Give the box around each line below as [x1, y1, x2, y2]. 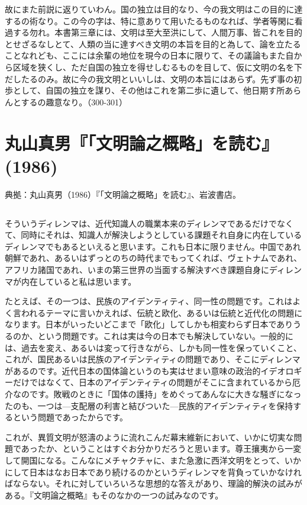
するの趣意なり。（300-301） [21, 95, 127, 108]
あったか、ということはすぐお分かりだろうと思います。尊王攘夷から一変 [21, 442, 302, 455]
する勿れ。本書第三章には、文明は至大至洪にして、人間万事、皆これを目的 [12, 26, 303, 38]
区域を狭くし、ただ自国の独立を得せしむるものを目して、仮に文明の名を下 [12, 60, 302, 73]
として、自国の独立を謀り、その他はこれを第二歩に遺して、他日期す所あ [12, 84, 293, 97]
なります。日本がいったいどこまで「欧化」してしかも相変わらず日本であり [5, 318, 293, 330]
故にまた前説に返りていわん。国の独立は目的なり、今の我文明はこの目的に [5, 3, 295, 15]
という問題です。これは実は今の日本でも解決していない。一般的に [37, 329, 293, 342]
